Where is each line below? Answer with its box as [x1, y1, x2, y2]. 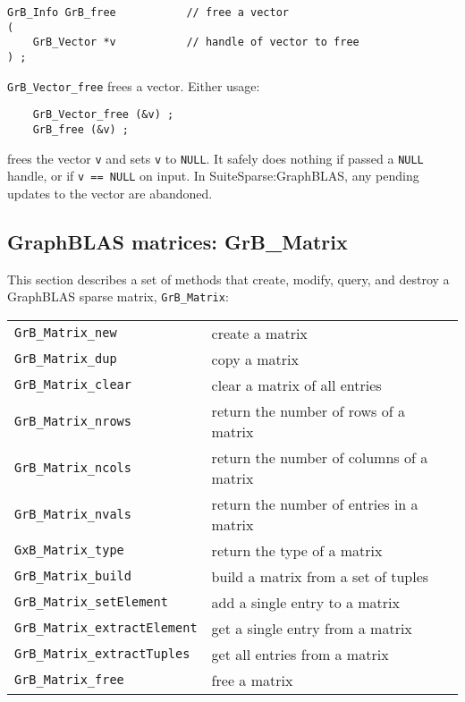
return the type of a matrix [211, 539, 383, 561]
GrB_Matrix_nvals [14, 506, 131, 521]
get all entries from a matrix [211, 643, 389, 664]
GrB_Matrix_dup [14, 351, 117, 367]
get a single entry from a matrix [211, 617, 412, 639]
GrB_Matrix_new [14, 326, 117, 341]
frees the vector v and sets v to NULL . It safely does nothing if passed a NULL [7, 148, 424, 167]
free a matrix [211, 669, 293, 690]
